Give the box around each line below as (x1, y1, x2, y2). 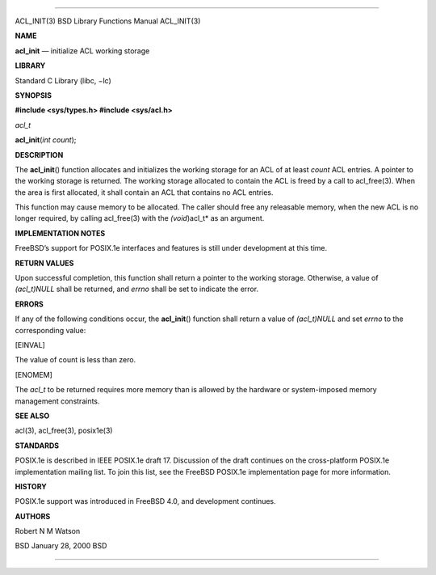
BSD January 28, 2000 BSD (15, 541, 107, 551)
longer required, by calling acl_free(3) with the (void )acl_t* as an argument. (15, 214, 265, 223)
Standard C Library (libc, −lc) (15, 75, 112, 85)
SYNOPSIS (15, 90, 52, 100)
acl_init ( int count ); (15, 135, 77, 145)
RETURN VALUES (15, 258, 74, 268)
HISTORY (15, 481, 48, 491)
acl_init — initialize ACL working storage (15, 45, 150, 56)
